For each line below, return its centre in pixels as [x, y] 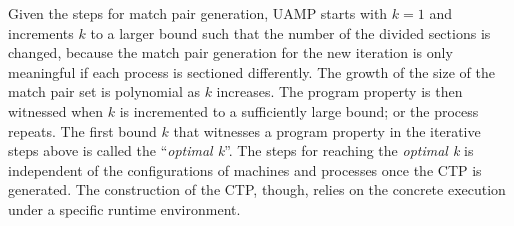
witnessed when [56, 110]
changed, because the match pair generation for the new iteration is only [230, 52]
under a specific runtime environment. [124, 208]
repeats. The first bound [82, 130]
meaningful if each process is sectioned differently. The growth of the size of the [251, 71]
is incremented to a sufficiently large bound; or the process [299, 110]
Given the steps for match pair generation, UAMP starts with [198, 13]
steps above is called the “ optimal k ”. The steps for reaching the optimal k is [241, 150]
